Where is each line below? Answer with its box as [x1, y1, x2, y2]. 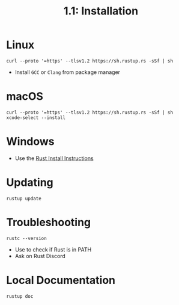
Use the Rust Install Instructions [14, 155, 94, 162]
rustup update [6, 196, 42, 202]
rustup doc [6, 293, 34, 299]
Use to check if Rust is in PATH [14, 245, 92, 253]
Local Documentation [6, 273, 116, 287]
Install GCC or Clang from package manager [14, 68, 121, 76]
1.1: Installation [63, 4, 139, 18]
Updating [6, 176, 54, 189]
